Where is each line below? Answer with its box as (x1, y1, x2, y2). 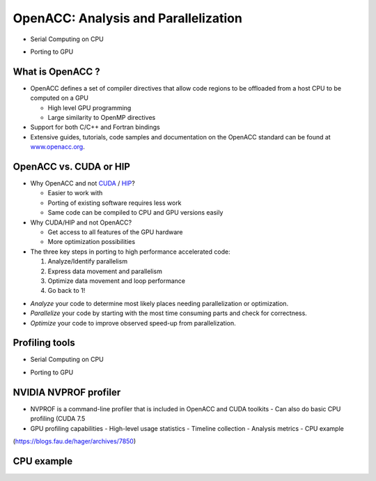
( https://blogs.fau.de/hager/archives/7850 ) (13, 436, 136, 445)
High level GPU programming (47, 103, 132, 112)
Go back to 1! (47, 287, 86, 295)
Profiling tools (13, 337, 76, 349)
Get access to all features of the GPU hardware (47, 228, 184, 236)
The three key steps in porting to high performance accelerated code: (30, 247, 230, 256)
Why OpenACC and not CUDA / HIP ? (30, 179, 135, 188)
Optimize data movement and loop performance (47, 277, 186, 285)
